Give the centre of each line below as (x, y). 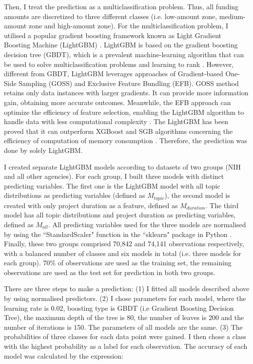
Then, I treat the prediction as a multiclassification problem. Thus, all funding (121, 6)
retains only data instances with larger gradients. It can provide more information (126, 93)
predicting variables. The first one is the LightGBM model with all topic (112, 185)
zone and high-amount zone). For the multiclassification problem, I (128, 26)
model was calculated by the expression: (64, 355)
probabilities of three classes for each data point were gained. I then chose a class (125, 336)
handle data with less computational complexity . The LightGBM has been (116, 121)
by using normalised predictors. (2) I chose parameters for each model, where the (125, 298)
